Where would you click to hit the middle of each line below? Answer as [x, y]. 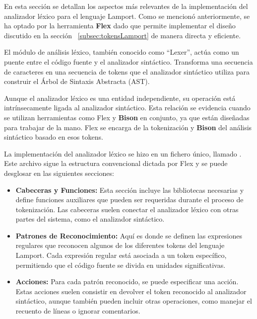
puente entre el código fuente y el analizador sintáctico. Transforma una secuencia [128, 61]
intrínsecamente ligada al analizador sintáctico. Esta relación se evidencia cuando [127, 108]
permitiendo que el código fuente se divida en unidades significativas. [121, 265]
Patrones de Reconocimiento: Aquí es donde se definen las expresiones [129, 235]
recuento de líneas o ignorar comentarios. [78, 311]
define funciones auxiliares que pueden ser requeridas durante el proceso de [129, 199]
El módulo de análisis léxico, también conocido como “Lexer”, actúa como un [122, 52]
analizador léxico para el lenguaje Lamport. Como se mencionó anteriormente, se [127, 16]
